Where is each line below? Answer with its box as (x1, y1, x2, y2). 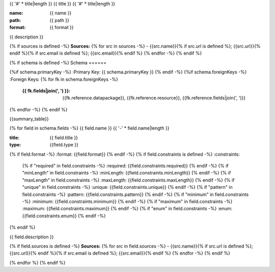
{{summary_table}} (9, 116, 49, 122)
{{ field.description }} (9, 234, 54, 240)
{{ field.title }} (49, 134, 78, 140)
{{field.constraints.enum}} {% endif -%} (22, 212, 106, 219)
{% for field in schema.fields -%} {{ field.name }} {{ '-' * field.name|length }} (9, 125, 170, 131)
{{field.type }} (49, 142, 78, 148)
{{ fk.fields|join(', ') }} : (22, 87, 71, 94)
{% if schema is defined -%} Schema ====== (9, 59, 107, 66)
